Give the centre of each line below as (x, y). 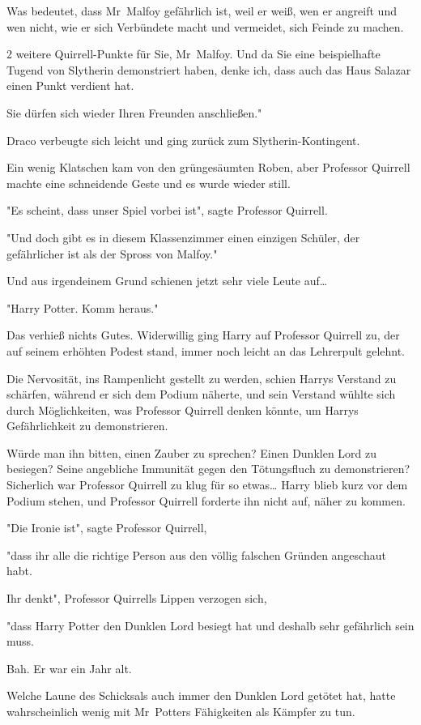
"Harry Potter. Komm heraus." (83, 307)
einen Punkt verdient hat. (70, 85)
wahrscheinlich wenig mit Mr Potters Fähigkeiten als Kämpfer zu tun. (181, 711)
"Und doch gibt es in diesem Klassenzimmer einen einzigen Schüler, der (183, 237)
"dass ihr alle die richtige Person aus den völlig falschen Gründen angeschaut (196, 554)
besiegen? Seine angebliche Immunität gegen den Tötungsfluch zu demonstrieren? (208, 469)
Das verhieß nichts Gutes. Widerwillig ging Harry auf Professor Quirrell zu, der (203, 335)
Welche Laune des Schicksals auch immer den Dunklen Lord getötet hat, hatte (201, 695)
